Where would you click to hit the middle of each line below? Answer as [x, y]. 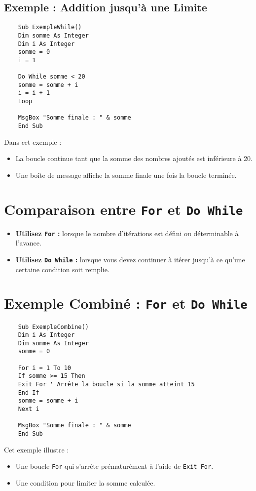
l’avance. [28, 243]
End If [29, 392]
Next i [29, 409]
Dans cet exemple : [33, 142]
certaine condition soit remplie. [62, 269]
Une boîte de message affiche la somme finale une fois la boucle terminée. [126, 175]
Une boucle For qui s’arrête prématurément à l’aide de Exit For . [114, 466]
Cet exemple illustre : [37, 449]
